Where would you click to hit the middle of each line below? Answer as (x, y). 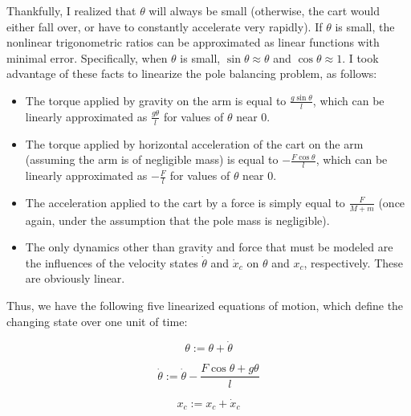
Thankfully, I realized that (71, 10)
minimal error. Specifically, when (87, 57)
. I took (360, 57)
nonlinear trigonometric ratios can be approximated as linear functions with (193, 42)
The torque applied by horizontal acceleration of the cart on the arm (194, 143)
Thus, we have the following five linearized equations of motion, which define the (205, 306)
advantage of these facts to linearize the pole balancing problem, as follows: (192, 73)
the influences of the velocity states (112, 262)
